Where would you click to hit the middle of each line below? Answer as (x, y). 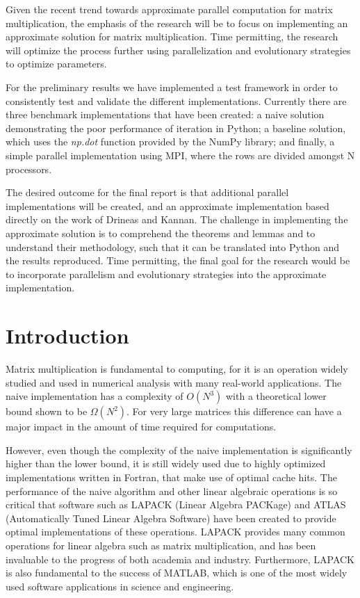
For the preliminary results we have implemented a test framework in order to (172, 87)
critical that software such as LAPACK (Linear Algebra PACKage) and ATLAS (176, 504)
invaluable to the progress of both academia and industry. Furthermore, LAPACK (180, 559)
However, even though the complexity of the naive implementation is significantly (179, 450)
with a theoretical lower (276, 396)
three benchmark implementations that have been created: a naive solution (165, 114)
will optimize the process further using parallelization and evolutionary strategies (178, 50)
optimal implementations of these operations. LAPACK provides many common (175, 532)
